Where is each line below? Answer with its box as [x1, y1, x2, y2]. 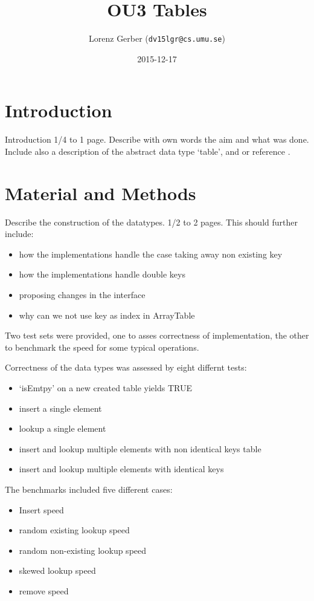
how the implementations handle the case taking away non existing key [19, 247, 283, 260]
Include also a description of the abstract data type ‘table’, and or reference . [5, 145, 290, 157]
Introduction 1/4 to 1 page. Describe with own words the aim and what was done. [5, 133, 309, 146]
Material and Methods [5, 180, 196, 205]
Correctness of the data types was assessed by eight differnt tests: [5, 361, 247, 374]
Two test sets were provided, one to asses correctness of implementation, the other [5, 329, 309, 342]
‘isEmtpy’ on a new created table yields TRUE [19, 381, 192, 394]
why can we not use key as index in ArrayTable [19, 308, 195, 321]
